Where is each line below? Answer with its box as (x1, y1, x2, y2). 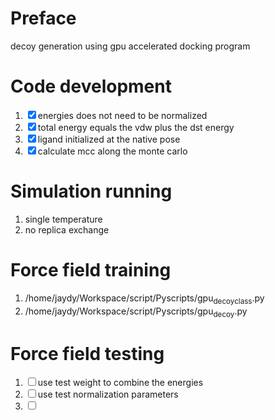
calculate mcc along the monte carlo (37, 145, 188, 157)
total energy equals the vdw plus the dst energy (37, 121, 235, 133)
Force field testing (10, 342, 165, 365)
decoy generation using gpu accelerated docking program (10, 40, 251, 52)
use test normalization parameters (37, 388, 179, 401)
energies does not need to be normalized (37, 109, 208, 121)
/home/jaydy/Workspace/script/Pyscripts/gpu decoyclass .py (24, 292, 265, 306)
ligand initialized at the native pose (37, 133, 181, 145)
